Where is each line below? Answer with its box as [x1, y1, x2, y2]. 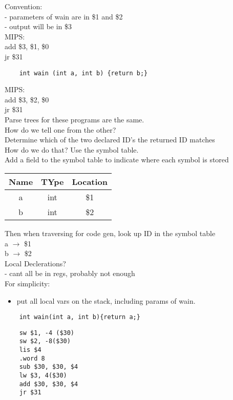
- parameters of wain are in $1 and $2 [5, 11, 123, 22]
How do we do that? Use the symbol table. [5, 144, 139, 155]
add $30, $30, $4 [19, 380, 78, 388]
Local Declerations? [5, 258, 66, 268]
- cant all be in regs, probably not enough [5, 268, 135, 279]
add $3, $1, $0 [5, 41, 49, 52]
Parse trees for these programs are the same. [5, 114, 144, 124]
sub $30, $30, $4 [19, 363, 78, 371]
